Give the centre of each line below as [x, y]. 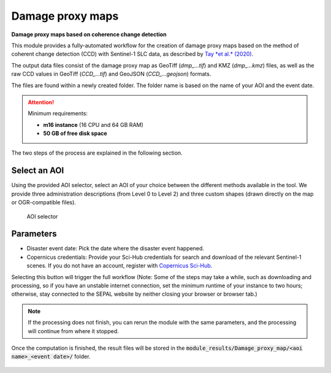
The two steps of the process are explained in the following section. [97, 153]
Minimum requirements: [58, 113]
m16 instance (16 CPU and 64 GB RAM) [93, 125]
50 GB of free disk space [75, 133]
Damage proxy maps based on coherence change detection [89, 34]
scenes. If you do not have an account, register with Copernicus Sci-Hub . [120, 266]
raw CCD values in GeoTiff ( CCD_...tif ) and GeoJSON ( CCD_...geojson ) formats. [111, 74]
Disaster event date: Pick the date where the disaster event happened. [116, 248]
